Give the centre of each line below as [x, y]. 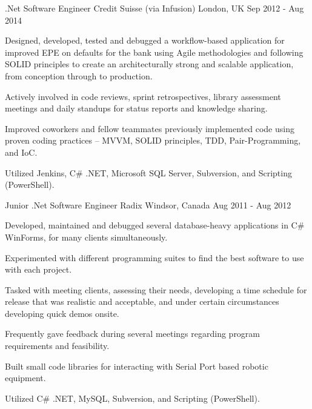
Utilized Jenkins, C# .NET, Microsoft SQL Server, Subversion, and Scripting [148, 172]
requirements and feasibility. [57, 346]
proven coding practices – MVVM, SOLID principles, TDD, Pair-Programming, [153, 140]
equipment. [25, 378]
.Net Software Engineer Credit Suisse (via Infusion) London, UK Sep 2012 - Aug [154, 8]
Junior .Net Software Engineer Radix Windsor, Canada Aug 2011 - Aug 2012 [148, 205]
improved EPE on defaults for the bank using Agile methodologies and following [154, 52]
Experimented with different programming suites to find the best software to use [154, 257]
